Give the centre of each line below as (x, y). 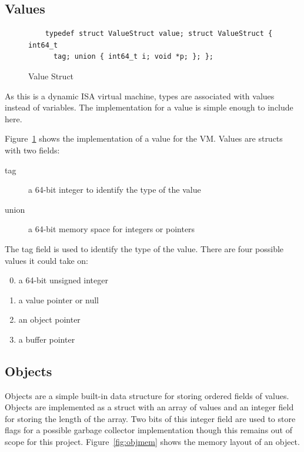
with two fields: (32, 150)
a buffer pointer (47, 339)
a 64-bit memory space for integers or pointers (112, 229)
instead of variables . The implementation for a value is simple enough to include (149, 107)
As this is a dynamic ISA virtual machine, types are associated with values (140, 96)
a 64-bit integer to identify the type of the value (115, 190)
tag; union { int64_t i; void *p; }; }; (133, 57)
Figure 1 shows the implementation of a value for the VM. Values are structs (144, 138)
